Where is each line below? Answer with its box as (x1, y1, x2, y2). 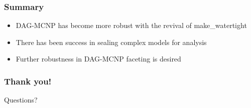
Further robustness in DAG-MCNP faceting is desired (16, 53, 181, 64)
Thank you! (4, 74, 52, 87)
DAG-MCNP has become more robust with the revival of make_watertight (16, 20, 247, 30)
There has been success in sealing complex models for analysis (16, 36, 207, 47)
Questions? (4, 94, 38, 105)
